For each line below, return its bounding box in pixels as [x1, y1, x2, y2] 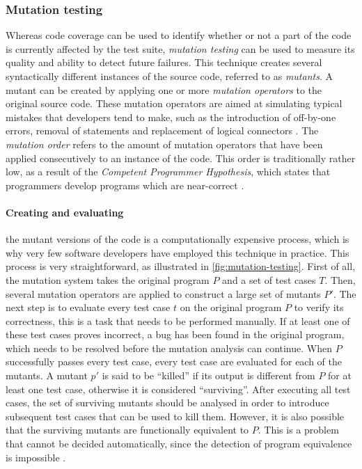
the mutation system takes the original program [6, 272, 210, 287]
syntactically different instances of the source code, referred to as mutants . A [6, 69, 333, 83]
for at [328, 368, 352, 383]
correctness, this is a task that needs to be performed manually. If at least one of [6, 313, 350, 328]
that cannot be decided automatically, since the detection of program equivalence [6, 436, 352, 451]
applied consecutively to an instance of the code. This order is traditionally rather [6, 150, 356, 165]
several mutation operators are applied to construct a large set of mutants [6, 286, 321, 301]
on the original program [180, 300, 282, 315]
